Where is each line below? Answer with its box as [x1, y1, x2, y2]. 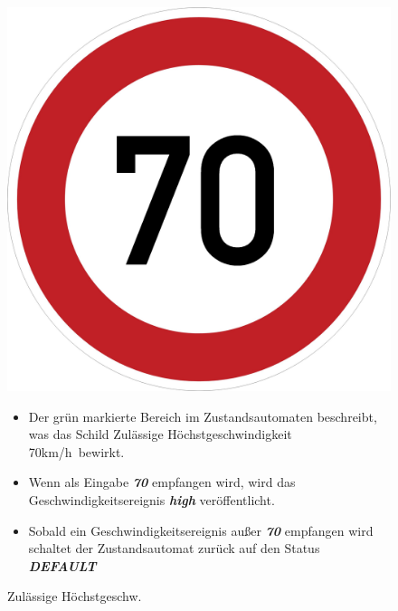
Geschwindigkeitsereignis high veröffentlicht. [28, 490, 275, 509]
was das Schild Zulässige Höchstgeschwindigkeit [28, 425, 292, 444]
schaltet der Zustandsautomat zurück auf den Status [28, 539, 320, 558]
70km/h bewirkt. [28, 442, 125, 461]
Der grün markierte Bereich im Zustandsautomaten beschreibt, [28, 406, 377, 425]
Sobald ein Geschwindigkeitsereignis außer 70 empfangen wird [28, 520, 374, 539]
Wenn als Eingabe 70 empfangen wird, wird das [28, 473, 296, 492]
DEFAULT [28, 556, 97, 575]
